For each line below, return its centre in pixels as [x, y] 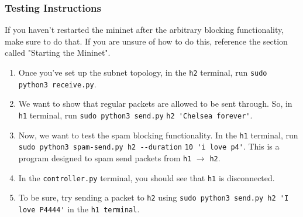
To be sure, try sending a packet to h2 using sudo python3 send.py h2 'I [154, 197]
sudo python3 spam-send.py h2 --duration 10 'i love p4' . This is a [149, 146]
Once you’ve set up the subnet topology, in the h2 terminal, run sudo [143, 72]
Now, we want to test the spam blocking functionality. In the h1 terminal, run [158, 135]
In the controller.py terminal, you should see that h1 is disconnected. [147, 177]
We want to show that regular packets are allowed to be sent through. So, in [155, 104]
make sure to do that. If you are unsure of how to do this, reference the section [146, 41]
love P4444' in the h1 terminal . [79, 208]
